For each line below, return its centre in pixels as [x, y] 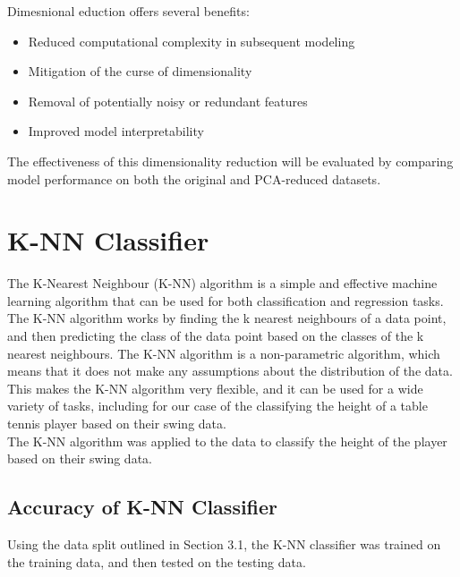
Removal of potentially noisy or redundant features [168, 101]
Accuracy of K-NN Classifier [143, 507]
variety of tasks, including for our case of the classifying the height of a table [217, 406]
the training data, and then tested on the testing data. [157, 561]
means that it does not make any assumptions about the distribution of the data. [230, 371]
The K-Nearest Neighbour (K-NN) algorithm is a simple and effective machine [222, 283]
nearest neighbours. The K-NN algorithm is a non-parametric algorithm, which [224, 353]
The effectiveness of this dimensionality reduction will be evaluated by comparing [230, 161]
